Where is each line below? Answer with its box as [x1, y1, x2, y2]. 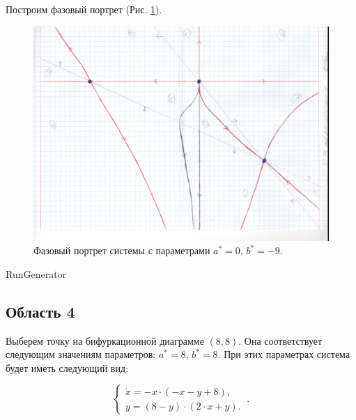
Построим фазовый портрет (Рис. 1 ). [6, 2, 162, 16]
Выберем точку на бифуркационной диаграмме [6, 333, 204, 348]
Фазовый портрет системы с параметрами [33, 243, 210, 258]
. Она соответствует [238, 333, 323, 348]
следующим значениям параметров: [6, 347, 156, 361]
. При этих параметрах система [217, 347, 350, 361]
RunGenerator [6, 266, 67, 281]
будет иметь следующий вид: [6, 360, 128, 375]
